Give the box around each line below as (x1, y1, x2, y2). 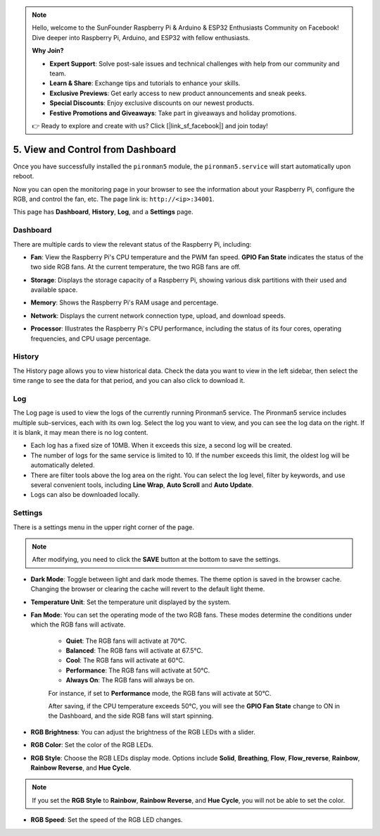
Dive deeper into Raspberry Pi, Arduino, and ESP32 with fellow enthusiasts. (32, 33, 251, 42)
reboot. (13, 172, 34, 180)
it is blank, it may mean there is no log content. (13, 429, 148, 437)
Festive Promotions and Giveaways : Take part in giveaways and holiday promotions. (49, 109, 297, 117)
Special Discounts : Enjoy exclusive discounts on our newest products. (49, 99, 255, 107)
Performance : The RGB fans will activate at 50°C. (65, 666, 210, 675)
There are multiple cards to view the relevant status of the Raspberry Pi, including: (13, 240, 252, 248)
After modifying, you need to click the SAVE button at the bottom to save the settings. (32, 555, 281, 564)
